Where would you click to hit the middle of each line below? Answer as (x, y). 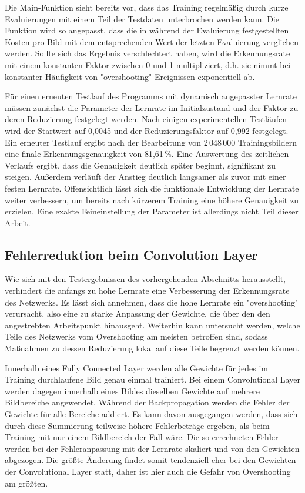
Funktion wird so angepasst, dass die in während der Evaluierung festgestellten (147, 30)
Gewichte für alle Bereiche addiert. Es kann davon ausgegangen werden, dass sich (151, 414)
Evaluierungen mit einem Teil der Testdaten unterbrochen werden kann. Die (142, 19)
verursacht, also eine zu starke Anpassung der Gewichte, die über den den (138, 313)
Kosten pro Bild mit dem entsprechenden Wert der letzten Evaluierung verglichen (152, 41)
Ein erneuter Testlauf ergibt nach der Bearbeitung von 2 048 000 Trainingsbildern (151, 142)
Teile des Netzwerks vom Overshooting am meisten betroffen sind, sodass (136, 336)
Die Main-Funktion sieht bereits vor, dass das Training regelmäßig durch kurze (147, 7)
